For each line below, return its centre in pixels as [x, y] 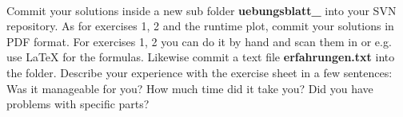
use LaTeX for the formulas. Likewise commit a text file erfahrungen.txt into [201, 57]
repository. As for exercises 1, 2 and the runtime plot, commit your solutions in [200, 26]
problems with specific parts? [78, 104]
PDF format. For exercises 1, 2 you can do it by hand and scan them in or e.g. [199, 41]
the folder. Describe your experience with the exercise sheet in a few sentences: [200, 72]
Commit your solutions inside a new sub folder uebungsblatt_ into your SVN [201, 10]
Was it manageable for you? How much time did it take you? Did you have [190, 88]
